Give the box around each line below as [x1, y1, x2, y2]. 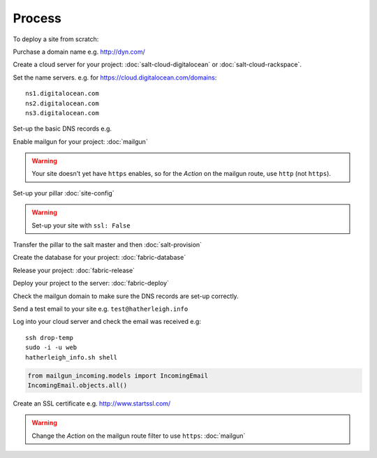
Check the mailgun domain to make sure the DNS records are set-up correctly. [13, 292, 239, 300]
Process [13, 10, 62, 26]
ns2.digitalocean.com [25, 99, 99, 108]
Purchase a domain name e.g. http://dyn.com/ [13, 47, 146, 56]
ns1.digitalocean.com [25, 89, 99, 98]
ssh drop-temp [25, 334, 73, 341]
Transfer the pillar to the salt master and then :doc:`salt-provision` [13, 241, 202, 249]
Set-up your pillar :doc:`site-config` [13, 189, 114, 197]
